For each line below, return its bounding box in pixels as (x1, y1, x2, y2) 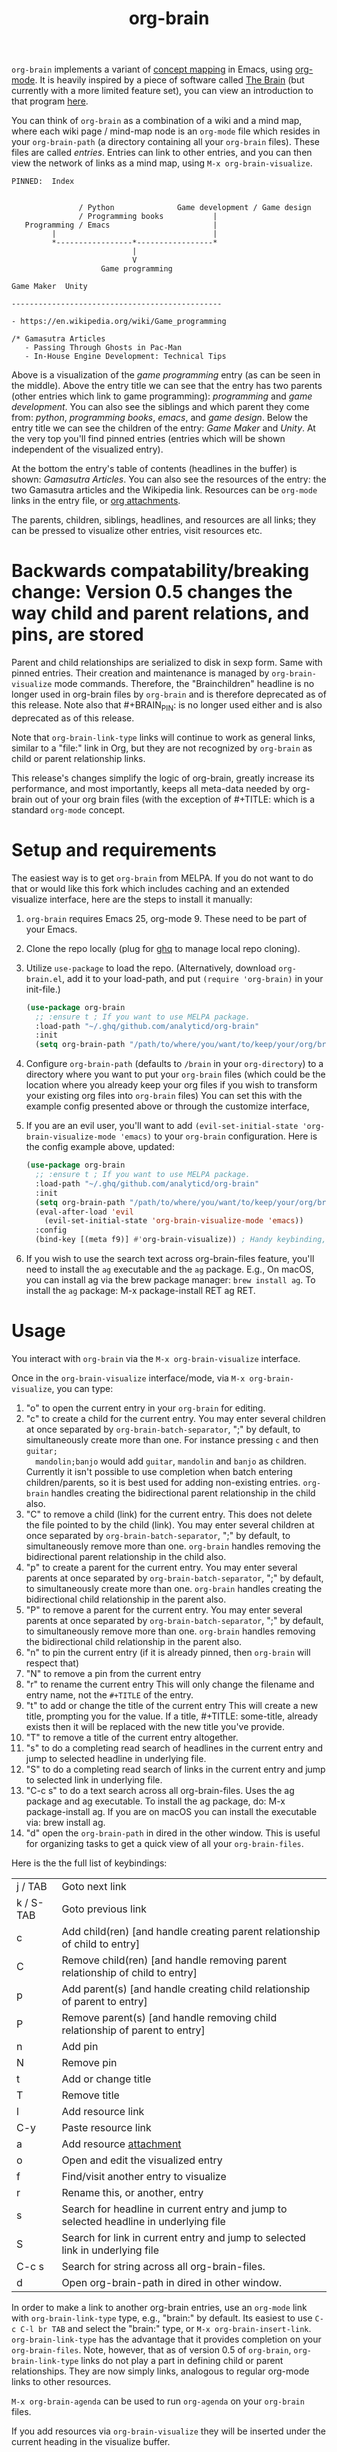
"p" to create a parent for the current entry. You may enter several (25, 1562, 298, 1574)
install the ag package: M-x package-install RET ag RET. (25, 1285, 256, 1297)
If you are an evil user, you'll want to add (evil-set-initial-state (25, 1120, 299, 1132)
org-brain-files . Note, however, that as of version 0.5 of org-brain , (11, 2344, 292, 2356)
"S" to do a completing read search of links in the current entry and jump (25, 1763, 326, 1776)
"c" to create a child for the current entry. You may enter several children (25, 1413, 326, 1425)
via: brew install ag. (25, 1817, 106, 1829)
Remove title (61, 2088, 120, 2102)
